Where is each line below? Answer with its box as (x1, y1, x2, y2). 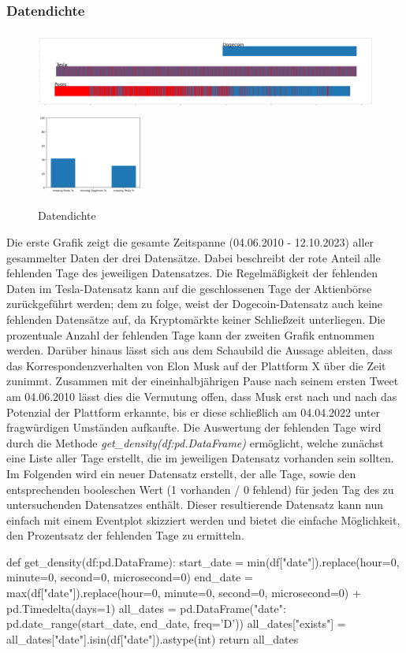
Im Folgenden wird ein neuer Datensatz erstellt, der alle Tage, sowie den (6, 465, 356, 481)
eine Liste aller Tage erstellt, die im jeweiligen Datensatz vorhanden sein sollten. (6, 450, 394, 466)
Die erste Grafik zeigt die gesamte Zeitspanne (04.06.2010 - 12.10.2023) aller (6, 234, 374, 250)
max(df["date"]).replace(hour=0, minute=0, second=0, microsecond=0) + (6, 584, 361, 601)
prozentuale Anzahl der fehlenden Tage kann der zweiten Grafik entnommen (6, 326, 374, 343)
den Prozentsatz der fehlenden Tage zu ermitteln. (6, 527, 244, 544)
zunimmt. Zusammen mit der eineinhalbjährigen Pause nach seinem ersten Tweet (6, 373, 399, 389)
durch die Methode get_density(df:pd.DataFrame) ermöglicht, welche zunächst (6, 434, 384, 451)
